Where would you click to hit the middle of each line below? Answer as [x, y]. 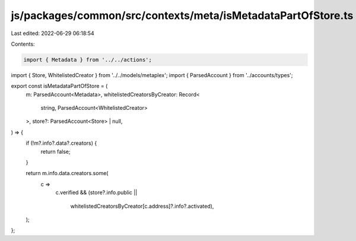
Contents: [23, 44]
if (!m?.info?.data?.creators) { [61, 143]
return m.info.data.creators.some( [67, 173]
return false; [55, 151]
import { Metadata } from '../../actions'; [88, 60]
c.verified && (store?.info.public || [96, 192]
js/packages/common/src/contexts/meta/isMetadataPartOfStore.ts [182, 15]
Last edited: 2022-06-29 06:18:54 [53, 33]
